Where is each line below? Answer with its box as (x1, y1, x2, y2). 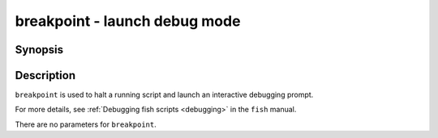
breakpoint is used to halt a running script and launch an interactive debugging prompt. (15, 90, 314, 100)
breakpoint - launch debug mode (15, 12, 241, 30)
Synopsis (15, 43, 64, 56)
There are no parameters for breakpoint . (15, 119, 157, 129)
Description (15, 69, 76, 82)
